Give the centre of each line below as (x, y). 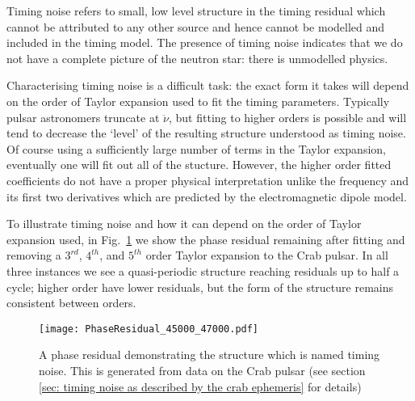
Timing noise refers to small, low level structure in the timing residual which (196, 11)
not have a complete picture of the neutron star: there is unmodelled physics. (197, 58)
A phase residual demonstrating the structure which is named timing (210, 355)
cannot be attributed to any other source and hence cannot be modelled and (196, 26)
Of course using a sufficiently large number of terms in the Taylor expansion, (196, 148)
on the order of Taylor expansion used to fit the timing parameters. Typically (198, 101)
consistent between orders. (71, 303)
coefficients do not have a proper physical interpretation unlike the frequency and (208, 180)
